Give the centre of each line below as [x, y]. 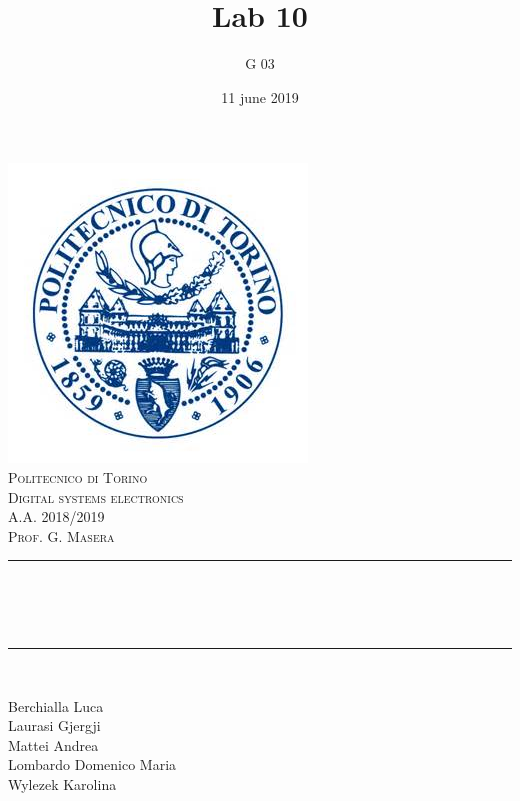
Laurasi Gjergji [54, 725]
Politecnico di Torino [78, 476]
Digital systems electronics [96, 496]
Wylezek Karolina [62, 784]
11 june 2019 [260, 96]
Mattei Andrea [53, 744]
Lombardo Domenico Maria [92, 764]
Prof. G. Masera [61, 535]
